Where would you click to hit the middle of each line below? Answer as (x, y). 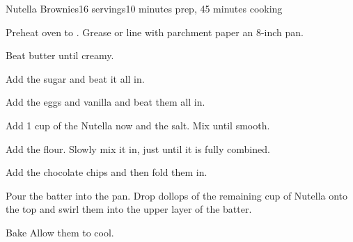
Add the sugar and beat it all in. (75, 78)
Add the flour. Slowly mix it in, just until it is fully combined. (138, 148)
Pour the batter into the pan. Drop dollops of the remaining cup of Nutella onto (177, 195)
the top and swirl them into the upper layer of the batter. (129, 209)
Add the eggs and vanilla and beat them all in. (105, 102)
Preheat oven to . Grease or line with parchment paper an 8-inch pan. (155, 32)
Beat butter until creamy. (60, 55)
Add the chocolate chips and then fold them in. (107, 172)
